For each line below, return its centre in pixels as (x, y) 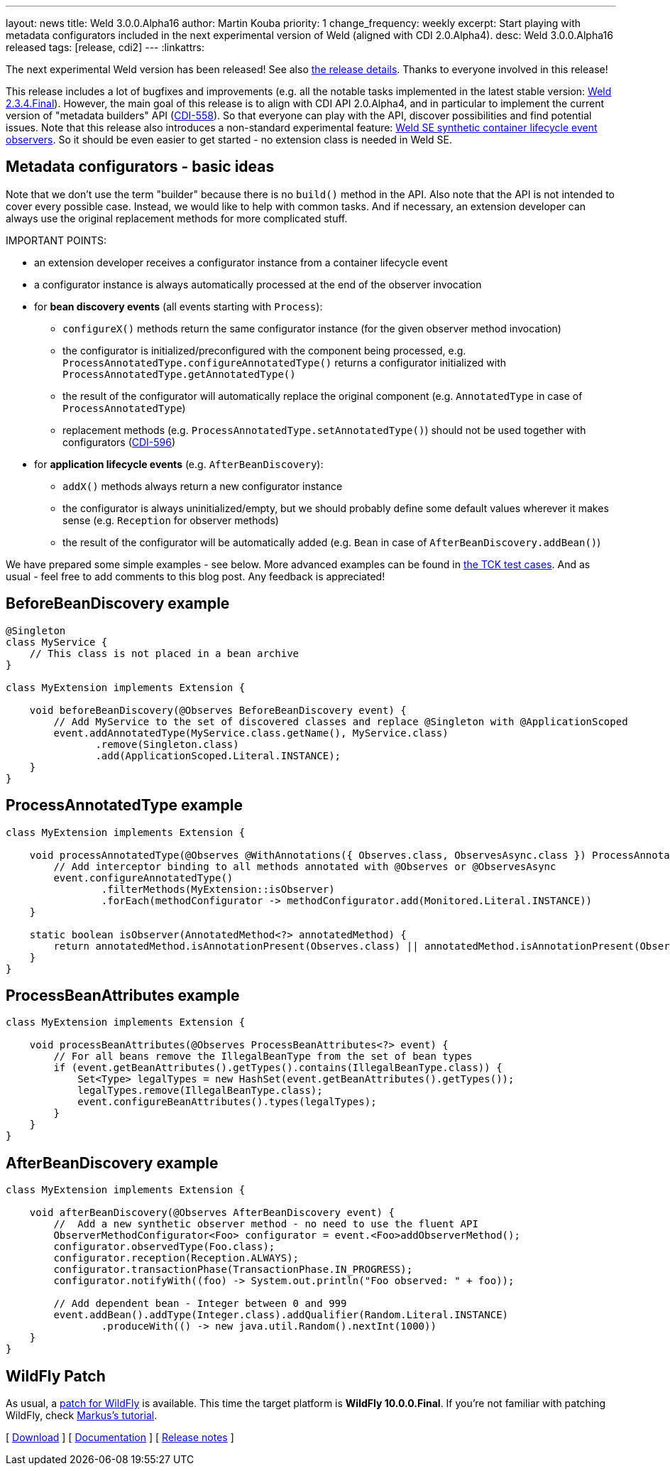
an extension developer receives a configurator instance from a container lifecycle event (241, 262)
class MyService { (57, 642)
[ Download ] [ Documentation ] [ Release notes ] (120, 1438)
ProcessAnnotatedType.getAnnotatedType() (179, 374)
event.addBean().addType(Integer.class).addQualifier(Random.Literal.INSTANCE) (281, 1315)
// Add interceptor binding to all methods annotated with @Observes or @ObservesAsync (305, 866)
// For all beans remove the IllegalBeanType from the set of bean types (263, 1057)
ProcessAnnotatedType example (124, 805)
